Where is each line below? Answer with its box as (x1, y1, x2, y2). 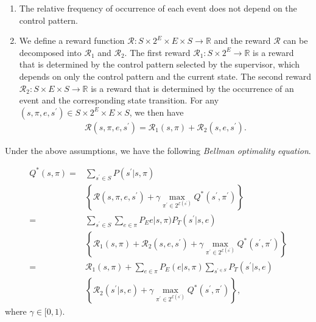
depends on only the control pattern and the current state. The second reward (19, 69, 311, 82)
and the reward (214, 34, 271, 47)
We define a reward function (19, 34, 125, 47)
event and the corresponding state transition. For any (19, 94, 219, 107)
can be (283, 34, 308, 47)
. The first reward (124, 46, 191, 58)
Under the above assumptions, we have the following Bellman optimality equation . (5, 144, 311, 156)
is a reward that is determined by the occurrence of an (91, 82, 294, 94)
